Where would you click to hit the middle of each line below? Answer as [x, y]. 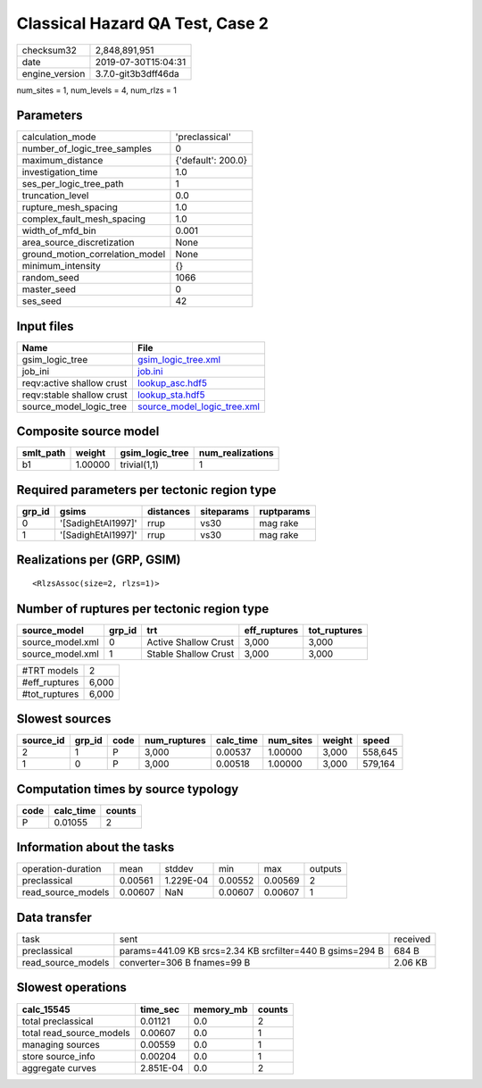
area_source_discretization [78, 243]
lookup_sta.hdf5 [171, 395]
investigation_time [60, 172]
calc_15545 [46, 1009]
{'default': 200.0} [212, 161]
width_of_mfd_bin [59, 230]
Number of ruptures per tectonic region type [143, 609]
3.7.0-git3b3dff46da [137, 73]
